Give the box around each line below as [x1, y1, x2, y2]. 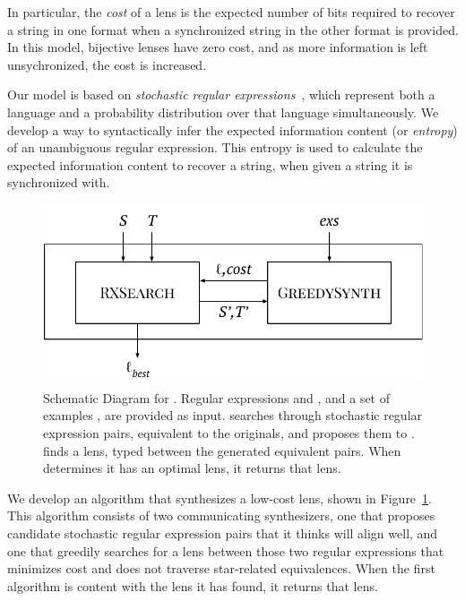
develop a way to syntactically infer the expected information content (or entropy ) [7, 120, 458, 139]
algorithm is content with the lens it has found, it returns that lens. [7, 576, 378, 595]
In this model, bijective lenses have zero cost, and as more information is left [7, 38, 428, 56]
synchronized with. [7, 173, 110, 192]
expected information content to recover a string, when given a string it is [7, 155, 413, 174]
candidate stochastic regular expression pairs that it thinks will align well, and [7, 523, 438, 542]
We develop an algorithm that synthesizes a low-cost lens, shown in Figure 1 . [7, 488, 432, 507]
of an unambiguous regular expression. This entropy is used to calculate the [7, 138, 423, 157]
